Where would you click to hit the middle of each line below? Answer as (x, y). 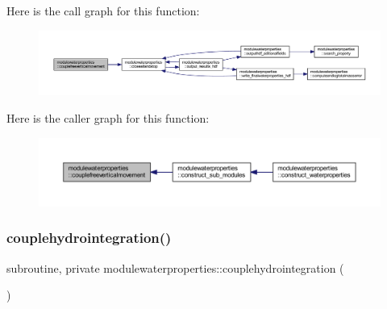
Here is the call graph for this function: (103, 10)
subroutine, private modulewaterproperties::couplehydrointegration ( (175, 267)
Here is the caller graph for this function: (108, 117)
